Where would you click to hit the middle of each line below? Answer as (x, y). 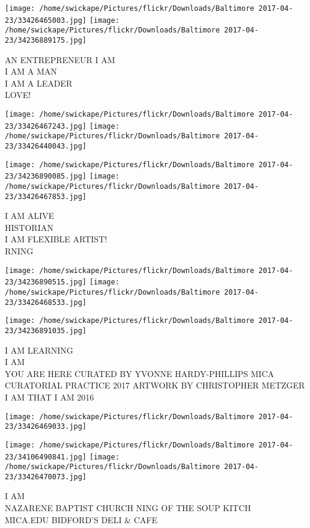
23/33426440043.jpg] (46, 146)
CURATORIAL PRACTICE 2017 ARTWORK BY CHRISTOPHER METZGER (155, 385)
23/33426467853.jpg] (46, 196)
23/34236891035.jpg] (46, 330)
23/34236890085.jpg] (46, 177)
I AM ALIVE (30, 216)
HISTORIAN (29, 227)
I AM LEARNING (39, 350)
